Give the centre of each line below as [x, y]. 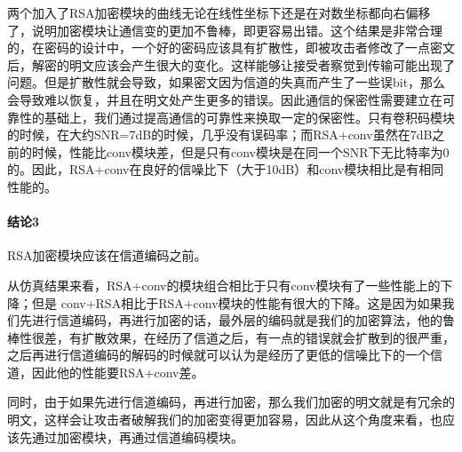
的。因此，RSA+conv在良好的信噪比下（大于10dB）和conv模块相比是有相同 [226, 169]
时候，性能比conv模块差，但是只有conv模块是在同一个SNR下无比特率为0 [240, 151]
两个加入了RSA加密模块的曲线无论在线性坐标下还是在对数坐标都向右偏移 [219, 12]
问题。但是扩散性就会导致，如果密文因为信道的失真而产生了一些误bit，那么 [227, 82]
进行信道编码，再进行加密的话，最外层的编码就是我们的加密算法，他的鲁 [243, 320]
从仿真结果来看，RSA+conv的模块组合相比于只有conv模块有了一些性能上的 [224, 285]
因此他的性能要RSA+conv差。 [118, 372]
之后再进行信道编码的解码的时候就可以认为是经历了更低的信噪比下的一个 [219, 355]
